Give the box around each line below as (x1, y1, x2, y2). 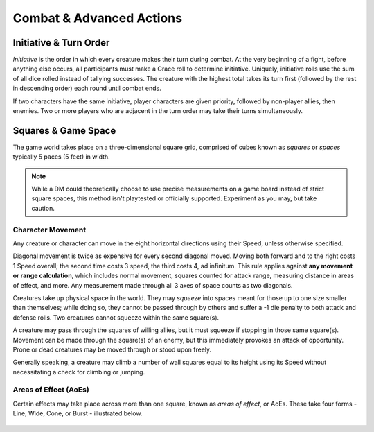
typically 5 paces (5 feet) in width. (12, 153, 110, 161)
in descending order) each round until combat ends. (12, 84, 162, 93)
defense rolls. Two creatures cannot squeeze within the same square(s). (12, 313, 220, 322)
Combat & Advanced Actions (12, 10, 183, 26)
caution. (31, 204, 55, 212)
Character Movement (12, 225, 87, 234)
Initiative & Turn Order (12, 37, 110, 49)
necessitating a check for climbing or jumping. (12, 368, 145, 376)
